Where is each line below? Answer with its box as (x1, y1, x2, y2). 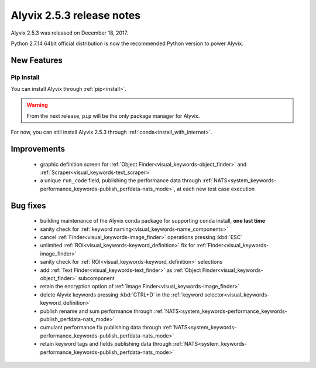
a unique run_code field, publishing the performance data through (40, 177, 201, 184)
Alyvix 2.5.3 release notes (11, 9, 141, 22)
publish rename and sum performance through (40, 308, 153, 315)
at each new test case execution (176, 185, 255, 192)
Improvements (11, 144, 66, 154)
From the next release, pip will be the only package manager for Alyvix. (26, 112, 200, 120)
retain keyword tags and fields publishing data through (40, 340, 172, 347)
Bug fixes (11, 200, 46, 210)
